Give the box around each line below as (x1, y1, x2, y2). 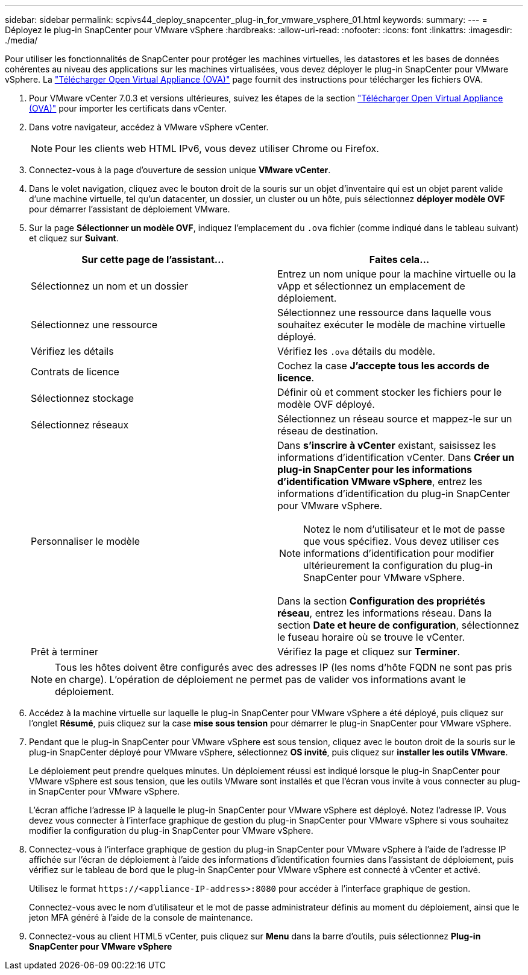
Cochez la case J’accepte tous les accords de (277, 360, 489, 372)
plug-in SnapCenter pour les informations (277, 463, 473, 475)
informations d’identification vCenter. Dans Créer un (277, 451, 515, 463)
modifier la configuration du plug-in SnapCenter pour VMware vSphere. (29, 825, 313, 836)
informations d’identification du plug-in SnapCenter (277, 488, 511, 500)
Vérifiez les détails (31, 345, 114, 357)
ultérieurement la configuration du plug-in (303, 559, 493, 571)
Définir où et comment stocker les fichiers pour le (277, 386, 502, 398)
